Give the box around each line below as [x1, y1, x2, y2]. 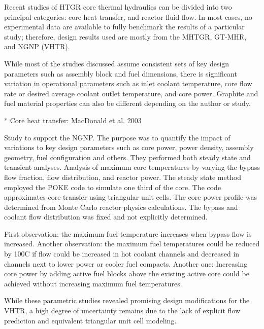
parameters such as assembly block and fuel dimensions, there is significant [4, 68, 237, 79]
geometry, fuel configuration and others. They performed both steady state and [4, 152, 251, 162]
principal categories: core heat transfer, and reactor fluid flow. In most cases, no [4, 11, 252, 22]
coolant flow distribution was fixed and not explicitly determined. [4, 211, 208, 222]
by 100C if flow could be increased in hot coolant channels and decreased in [4, 248, 240, 259]
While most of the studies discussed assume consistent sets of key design [4, 58, 229, 68]
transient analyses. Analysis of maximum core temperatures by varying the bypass [4, 162, 260, 172]
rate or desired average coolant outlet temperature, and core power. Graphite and [4, 88, 258, 98]
